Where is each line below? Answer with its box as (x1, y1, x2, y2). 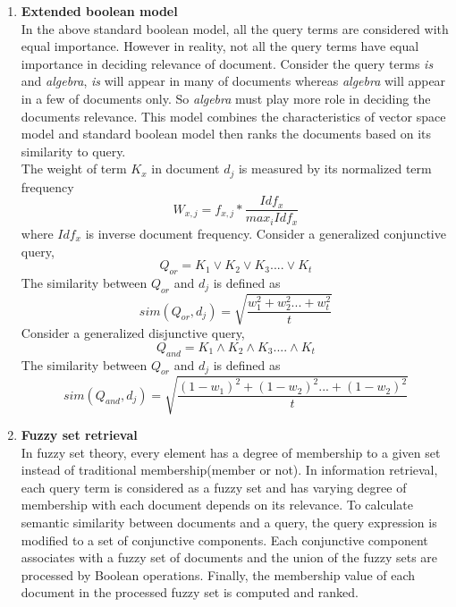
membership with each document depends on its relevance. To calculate (21, 495, 413, 514)
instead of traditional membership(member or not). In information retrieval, (21, 460, 438, 479)
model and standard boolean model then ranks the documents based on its (21, 124, 432, 143)
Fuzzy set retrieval (21, 425, 138, 443)
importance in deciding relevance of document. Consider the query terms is (21, 54, 434, 72)
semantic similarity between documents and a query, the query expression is (21, 512, 437, 531)
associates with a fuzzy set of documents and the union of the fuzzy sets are (21, 548, 438, 567)
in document (151, 159, 220, 178)
